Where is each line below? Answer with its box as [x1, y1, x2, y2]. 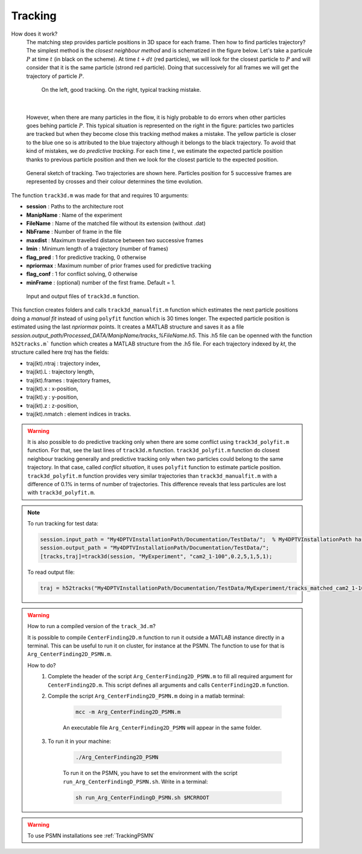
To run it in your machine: [48, 737, 112, 745]
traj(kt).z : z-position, [26, 402, 78, 409]
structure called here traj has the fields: [11, 348, 109, 356]
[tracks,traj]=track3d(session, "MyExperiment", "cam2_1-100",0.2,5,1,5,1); [40, 553, 273, 560]
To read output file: [27, 568, 75, 576]
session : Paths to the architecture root [26, 203, 124, 210]
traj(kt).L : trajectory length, [26, 368, 95, 376]
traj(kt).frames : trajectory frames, [26, 376, 111, 384]
